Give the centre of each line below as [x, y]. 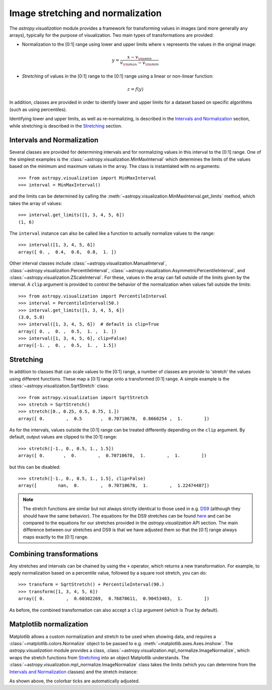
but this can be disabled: [35, 467]
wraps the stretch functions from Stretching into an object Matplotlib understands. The [99, 657]
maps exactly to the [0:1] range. [56, 537]
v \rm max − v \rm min [140, 64]
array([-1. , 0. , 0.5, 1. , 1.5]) [67, 346]
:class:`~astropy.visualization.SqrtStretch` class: [59, 386]
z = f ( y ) [135, 89]
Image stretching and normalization [86, 13]
